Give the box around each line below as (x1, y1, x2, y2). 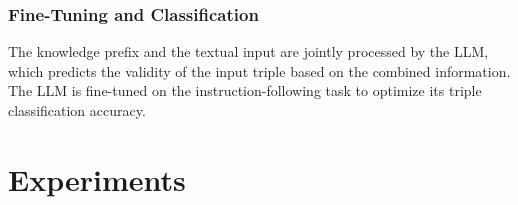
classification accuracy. (8, 100, 146, 120)
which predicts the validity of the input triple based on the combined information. (8, 60, 511, 81)
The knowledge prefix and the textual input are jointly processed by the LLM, (8, 41, 489, 62)
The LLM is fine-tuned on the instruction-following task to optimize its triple (8, 80, 482, 101)
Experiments (8, 158, 186, 199)
